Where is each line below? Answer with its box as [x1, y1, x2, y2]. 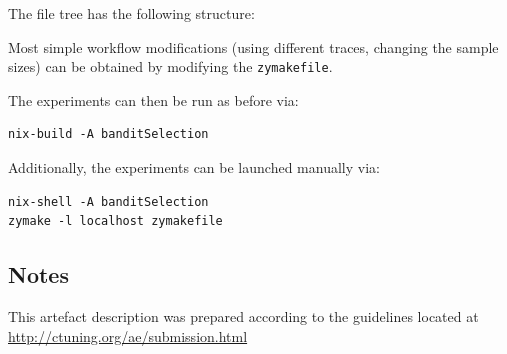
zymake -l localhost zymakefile [8, 214, 223, 229]
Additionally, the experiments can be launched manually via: [8, 157, 380, 178]
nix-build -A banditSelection [8, 127, 209, 142]
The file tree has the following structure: [8, 3, 255, 23]
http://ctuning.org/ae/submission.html [8, 325, 248, 346]
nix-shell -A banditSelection [8, 194, 209, 209]
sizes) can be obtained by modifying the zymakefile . [8, 56, 333, 77]
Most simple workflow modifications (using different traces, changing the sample [8, 36, 499, 57]
